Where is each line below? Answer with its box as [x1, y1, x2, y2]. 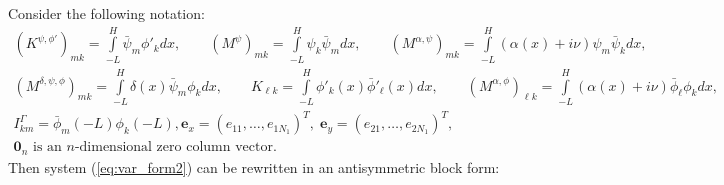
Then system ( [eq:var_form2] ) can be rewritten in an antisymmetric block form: [8, 156, 500, 177]
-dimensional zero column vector [74, 140, 273, 155]
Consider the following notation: [8, 3, 205, 23]
